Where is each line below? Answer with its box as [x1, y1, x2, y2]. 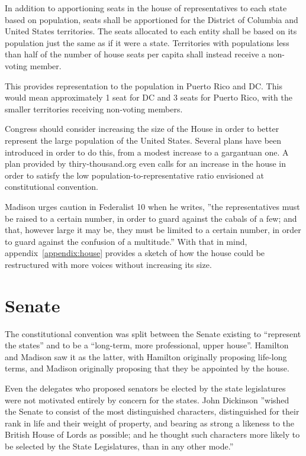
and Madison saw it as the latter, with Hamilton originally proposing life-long [5, 350, 287, 363]
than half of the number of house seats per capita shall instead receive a [5, 48, 266, 60]
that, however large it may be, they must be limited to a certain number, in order [5, 224, 301, 236]
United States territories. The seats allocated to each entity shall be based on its [5, 25, 297, 37]
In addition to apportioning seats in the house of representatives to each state [5, 2, 287, 14]
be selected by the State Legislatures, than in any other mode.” [5, 439, 234, 452]
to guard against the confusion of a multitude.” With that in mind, [5, 235, 247, 247]
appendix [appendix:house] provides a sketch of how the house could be [5, 247, 265, 259]
